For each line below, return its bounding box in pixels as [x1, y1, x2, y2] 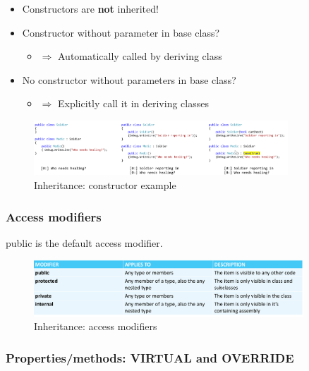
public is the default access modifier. [6, 235, 163, 250]
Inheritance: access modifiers [34, 319, 157, 334]
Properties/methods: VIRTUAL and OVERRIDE [6, 348, 294, 366]
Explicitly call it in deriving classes [57, 96, 209, 111]
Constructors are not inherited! [22, 1, 159, 16]
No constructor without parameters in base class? [22, 72, 236, 87]
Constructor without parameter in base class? [22, 25, 220, 39]
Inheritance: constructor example [34, 178, 176, 193]
